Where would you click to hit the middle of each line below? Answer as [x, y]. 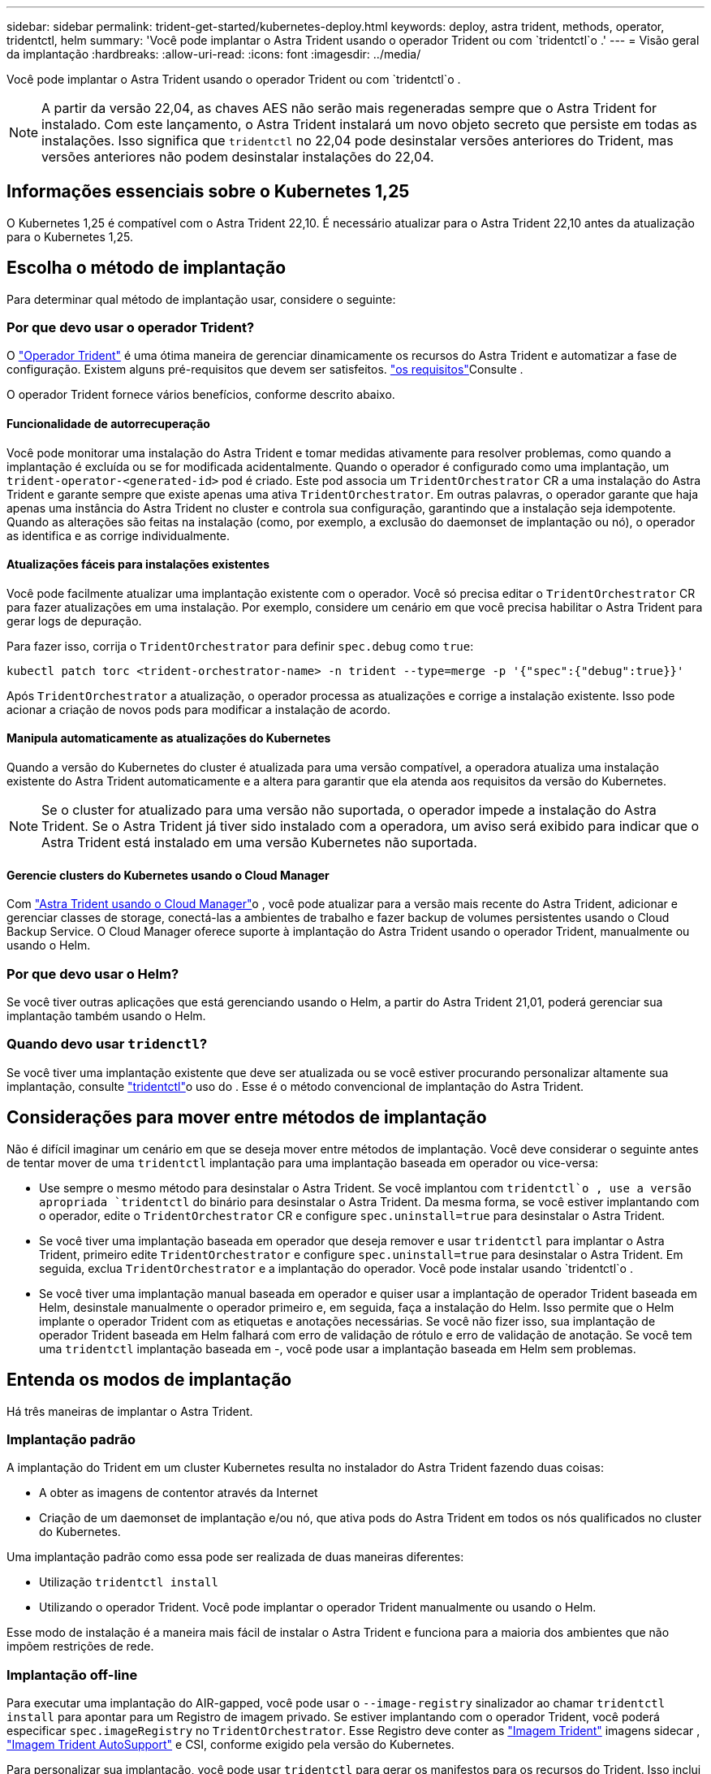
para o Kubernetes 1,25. [70, 236]
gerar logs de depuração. [74, 621]
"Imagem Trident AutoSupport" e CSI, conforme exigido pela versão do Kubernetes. [231, 1744]
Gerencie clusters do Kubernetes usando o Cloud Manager [168, 875]
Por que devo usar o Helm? [93, 974]
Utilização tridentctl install [129, 1582]
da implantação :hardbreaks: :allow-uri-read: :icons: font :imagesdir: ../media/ [214, 54]
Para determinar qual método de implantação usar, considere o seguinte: [201, 299]
